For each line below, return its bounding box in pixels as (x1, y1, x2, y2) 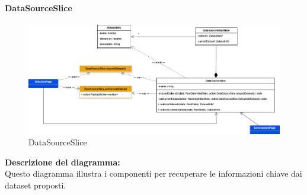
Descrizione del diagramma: (5, 155, 120, 168)
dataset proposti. (5, 179, 66, 191)
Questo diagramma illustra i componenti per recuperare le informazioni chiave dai (5, 167, 302, 180)
